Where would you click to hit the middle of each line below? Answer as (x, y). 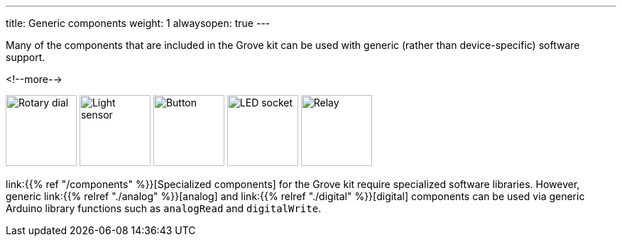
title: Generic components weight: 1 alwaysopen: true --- (138, 23)
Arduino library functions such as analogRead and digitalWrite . (164, 208)
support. (26, 57)
